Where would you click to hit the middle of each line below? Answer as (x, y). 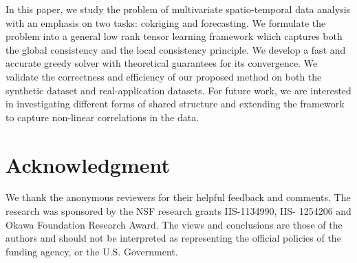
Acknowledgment (88, 164)
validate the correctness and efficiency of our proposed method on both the (164, 76)
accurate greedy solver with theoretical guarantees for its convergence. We (162, 63)
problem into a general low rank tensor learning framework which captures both (174, 36)
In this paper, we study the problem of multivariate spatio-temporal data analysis (178, 9)
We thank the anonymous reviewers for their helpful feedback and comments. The (178, 197)
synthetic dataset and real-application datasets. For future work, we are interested (178, 90)
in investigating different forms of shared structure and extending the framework (175, 104)
